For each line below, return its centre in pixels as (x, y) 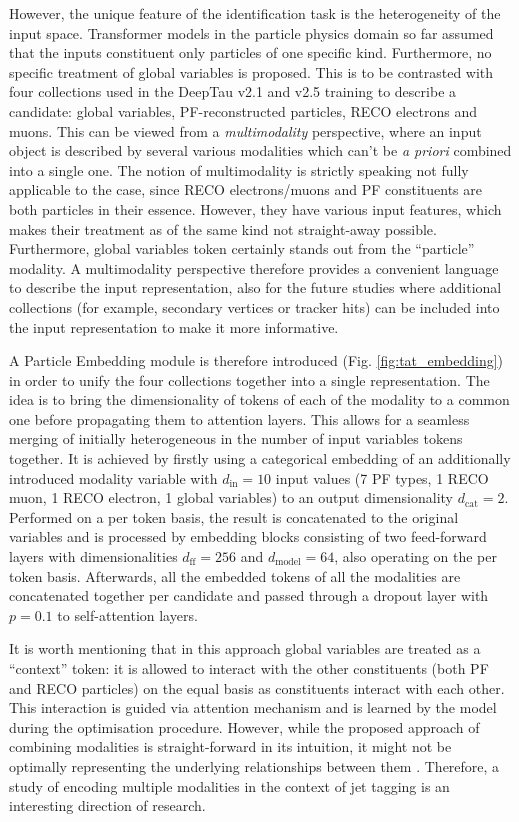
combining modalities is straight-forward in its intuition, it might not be (230, 746)
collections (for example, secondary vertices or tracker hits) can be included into (254, 306)
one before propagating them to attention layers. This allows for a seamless (239, 418)
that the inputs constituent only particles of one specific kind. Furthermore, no (250, 52)
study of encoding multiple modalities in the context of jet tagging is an (229, 785)
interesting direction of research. (107, 805)
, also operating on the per (415, 556)
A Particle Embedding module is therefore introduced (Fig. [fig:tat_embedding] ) (256, 360)
